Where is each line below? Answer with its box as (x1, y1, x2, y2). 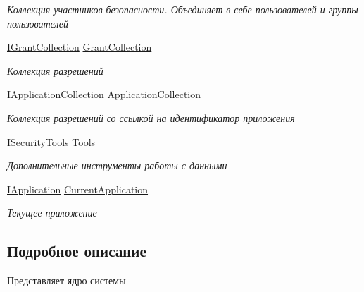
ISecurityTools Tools (7, 134, 96, 149)
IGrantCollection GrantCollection (7, 39, 152, 54)
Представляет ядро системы (7, 273, 126, 288)
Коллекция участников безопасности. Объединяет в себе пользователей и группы (7, 2, 358, 16)
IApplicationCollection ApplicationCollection (7, 87, 201, 102)
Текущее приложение (7, 205, 97, 220)
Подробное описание (7, 240, 146, 262)
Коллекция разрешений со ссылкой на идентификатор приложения (7, 110, 295, 125)
